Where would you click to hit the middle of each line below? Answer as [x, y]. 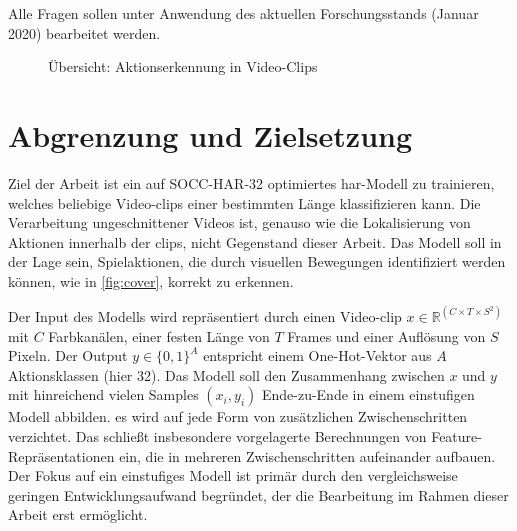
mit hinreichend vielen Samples [103, 394]
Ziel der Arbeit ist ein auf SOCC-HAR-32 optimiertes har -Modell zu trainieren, [251, 182]
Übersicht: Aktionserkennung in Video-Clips [183, 66]
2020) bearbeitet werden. [84, 32]
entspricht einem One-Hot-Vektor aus [317, 355]
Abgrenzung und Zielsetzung [210, 134]
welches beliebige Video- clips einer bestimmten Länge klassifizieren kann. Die [244, 202]
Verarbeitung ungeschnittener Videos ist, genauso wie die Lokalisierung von [239, 222]
